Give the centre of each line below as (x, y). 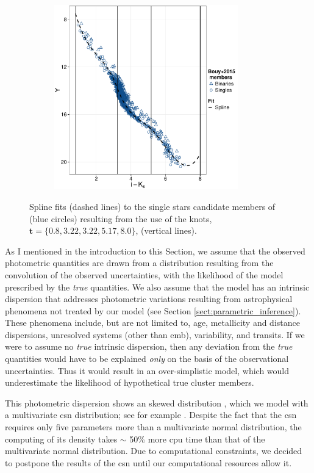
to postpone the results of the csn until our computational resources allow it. (148, 462)
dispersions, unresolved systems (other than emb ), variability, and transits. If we (155, 334)
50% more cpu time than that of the (197, 439)
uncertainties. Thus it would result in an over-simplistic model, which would (147, 370)
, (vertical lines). (166, 230)
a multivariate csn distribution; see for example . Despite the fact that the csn (151, 415)
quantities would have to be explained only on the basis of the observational (147, 359)
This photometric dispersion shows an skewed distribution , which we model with (157, 403)
